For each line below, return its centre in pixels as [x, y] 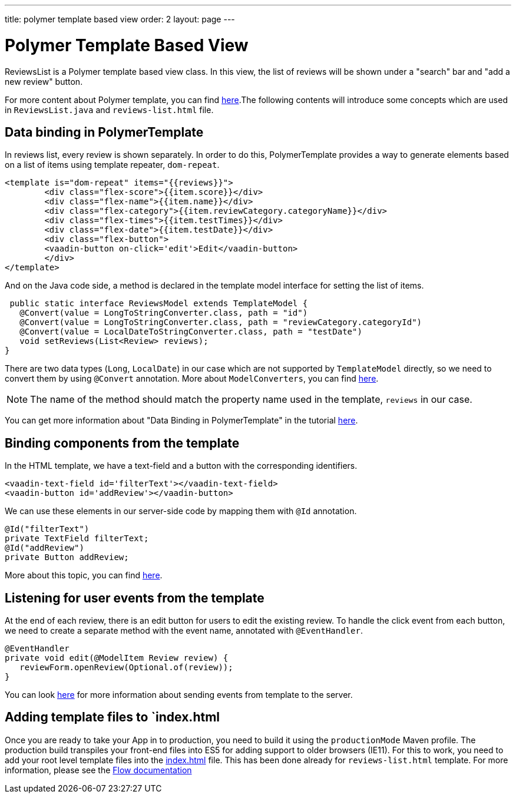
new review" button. [44, 81]
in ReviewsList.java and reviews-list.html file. [109, 110]
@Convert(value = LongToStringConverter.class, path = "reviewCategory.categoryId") [221, 322]
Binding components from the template [122, 443]
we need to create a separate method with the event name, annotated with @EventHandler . [184, 631]
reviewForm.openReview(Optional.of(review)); [126, 668]
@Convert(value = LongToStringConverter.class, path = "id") [164, 313]
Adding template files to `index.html [112, 717]
